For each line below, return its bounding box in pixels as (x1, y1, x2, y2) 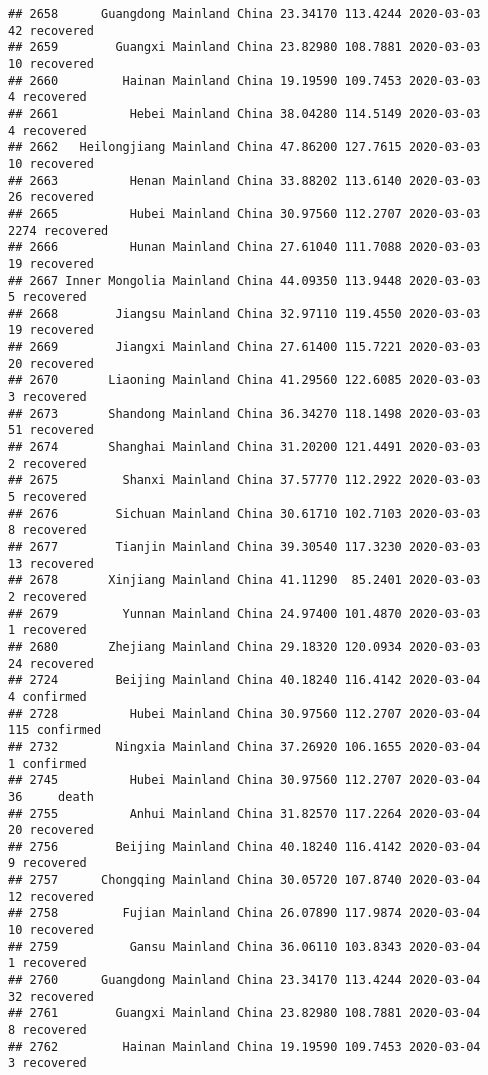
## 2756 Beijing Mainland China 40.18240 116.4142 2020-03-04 (8, 839, 481, 854)
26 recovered (8, 190, 94, 205)
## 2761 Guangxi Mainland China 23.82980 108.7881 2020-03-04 (8, 1006, 481, 1021)
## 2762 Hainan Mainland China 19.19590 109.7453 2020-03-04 (8, 1039, 481, 1054)
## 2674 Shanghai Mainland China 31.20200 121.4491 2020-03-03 (8, 440, 481, 455)
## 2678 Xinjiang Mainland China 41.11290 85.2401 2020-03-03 (8, 573, 481, 588)
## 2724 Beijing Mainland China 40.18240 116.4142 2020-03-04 (8, 673, 481, 688)
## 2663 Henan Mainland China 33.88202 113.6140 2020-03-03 (8, 173, 481, 188)
